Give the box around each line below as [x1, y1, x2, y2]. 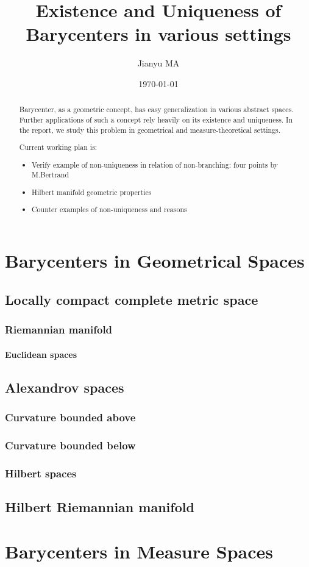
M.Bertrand [32, 169, 69, 180]
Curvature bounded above [5, 409, 136, 424]
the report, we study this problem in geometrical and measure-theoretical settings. [19, 124, 281, 135]
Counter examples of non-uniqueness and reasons [32, 204, 187, 215]
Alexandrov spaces [5, 377, 124, 396]
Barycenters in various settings [26, 21, 291, 46]
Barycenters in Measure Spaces [5, 539, 273, 564]
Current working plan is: [19, 142, 98, 152]
